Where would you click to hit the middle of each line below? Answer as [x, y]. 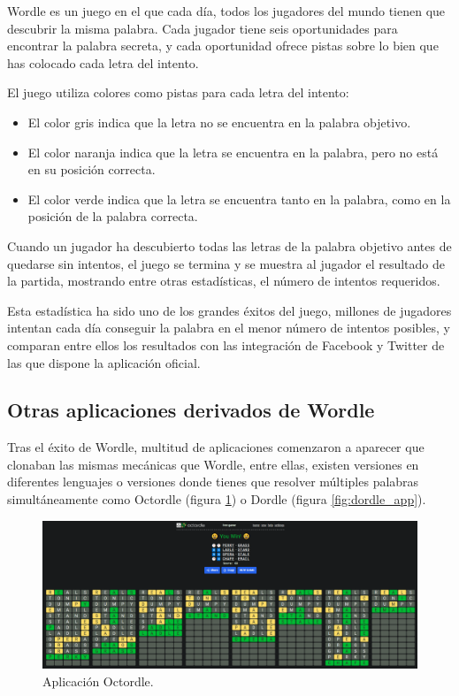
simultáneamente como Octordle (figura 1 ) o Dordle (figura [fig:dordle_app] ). [217, 499]
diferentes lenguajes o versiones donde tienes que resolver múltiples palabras [213, 482]
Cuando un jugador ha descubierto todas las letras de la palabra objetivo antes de [229, 245]
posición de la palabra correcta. [113, 216]
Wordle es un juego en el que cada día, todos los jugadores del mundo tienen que [226, 11]
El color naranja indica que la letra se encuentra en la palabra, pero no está [233, 152]
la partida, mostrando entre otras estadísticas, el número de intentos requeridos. [224, 281]
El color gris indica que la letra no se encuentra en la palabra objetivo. [219, 122]
